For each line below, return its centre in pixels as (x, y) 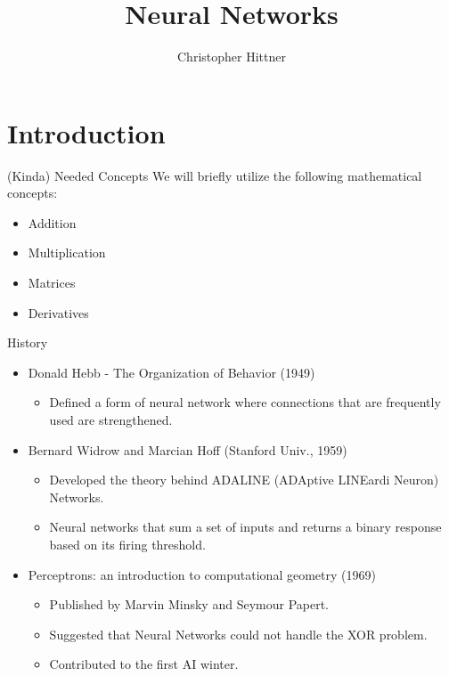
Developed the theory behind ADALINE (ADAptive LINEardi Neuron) (244, 480)
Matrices (52, 283)
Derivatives (58, 312)
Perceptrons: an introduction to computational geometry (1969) (202, 574)
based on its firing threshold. (127, 544)
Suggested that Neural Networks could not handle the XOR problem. (238, 634)
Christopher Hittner (232, 57)
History (28, 342)
